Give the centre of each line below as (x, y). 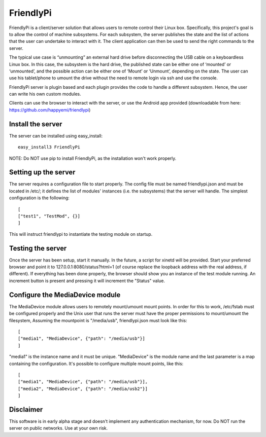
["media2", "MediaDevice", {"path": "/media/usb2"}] (83, 389)
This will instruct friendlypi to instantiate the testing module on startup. (81, 234)
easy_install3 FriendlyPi (49, 147)
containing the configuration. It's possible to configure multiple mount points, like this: (96, 364)
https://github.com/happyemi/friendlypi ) (50, 110)
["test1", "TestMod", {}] (49, 216)
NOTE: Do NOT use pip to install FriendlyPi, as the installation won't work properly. (93, 158)
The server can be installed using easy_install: (56, 136)
